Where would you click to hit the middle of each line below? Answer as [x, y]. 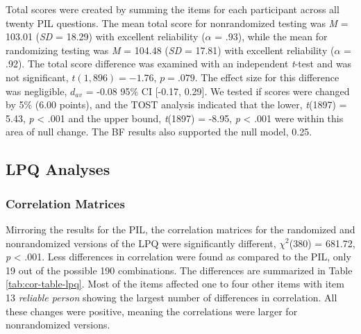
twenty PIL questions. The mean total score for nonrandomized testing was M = [177, 23]
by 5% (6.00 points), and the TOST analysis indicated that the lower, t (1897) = [176, 105]
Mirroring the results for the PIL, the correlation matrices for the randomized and [180, 229]
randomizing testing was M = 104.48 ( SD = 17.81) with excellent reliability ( [170, 50]
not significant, [37, 77]
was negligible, [36, 91]
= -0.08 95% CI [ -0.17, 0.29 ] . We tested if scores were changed [218, 91]
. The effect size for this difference [267, 77]
